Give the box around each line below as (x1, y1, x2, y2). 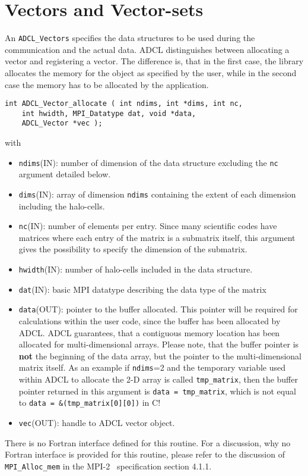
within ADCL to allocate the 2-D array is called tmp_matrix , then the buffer (18, 373, 298, 386)
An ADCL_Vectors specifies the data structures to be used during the (5, 32, 255, 44)
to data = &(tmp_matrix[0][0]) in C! (18, 396, 161, 409)
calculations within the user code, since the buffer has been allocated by (18, 315, 281, 327)
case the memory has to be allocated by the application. (5, 78, 209, 90)
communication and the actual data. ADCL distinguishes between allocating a (5, 43, 290, 55)
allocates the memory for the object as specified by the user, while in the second (5, 66, 297, 79)
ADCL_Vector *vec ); (21, 119, 103, 128)
